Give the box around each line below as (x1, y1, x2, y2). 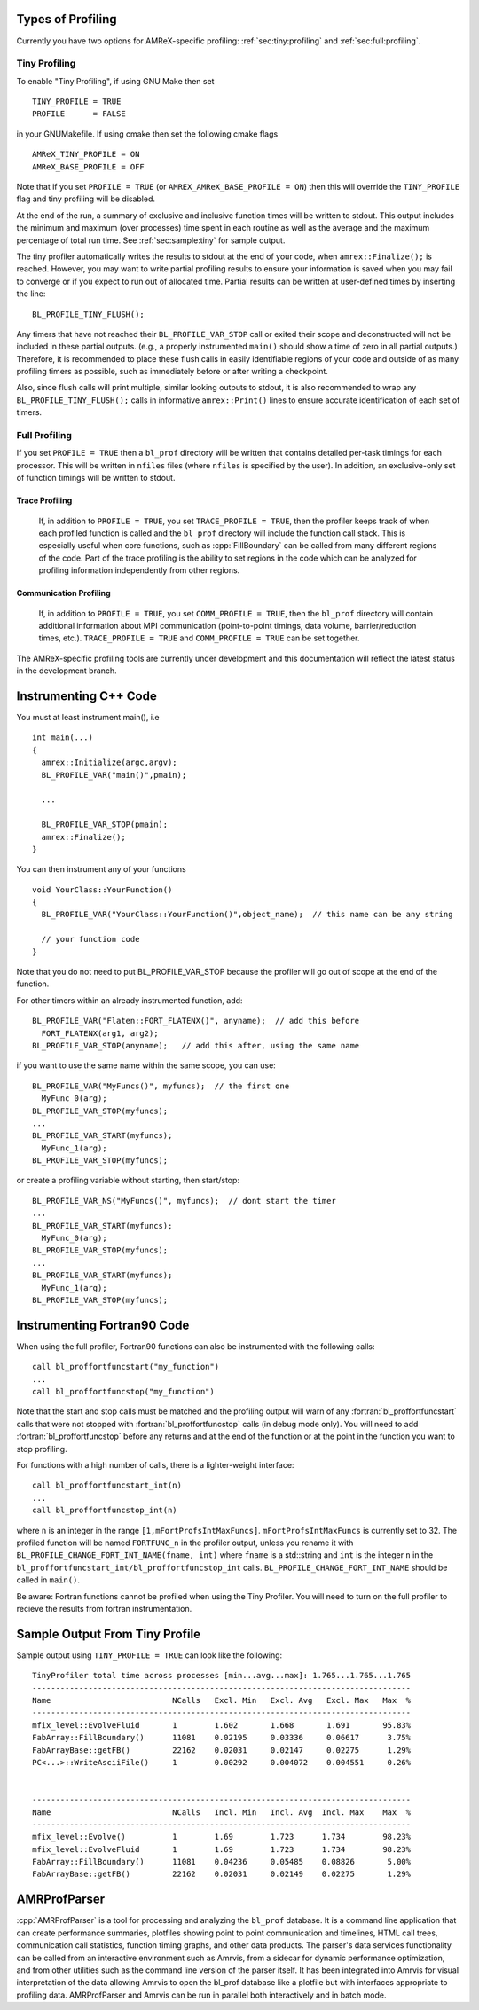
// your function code (41, 934, 140, 945)
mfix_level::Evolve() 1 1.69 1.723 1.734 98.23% (32, 1832, 412, 1842)
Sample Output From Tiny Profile (16, 1626, 201, 1641)
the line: (16, 288, 46, 299)
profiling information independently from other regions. (38, 565, 240, 576)
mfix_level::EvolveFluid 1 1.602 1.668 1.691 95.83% (32, 1720, 412, 1730)
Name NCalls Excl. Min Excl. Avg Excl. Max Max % (32, 1695, 412, 1706)
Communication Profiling (16, 588, 111, 599)
